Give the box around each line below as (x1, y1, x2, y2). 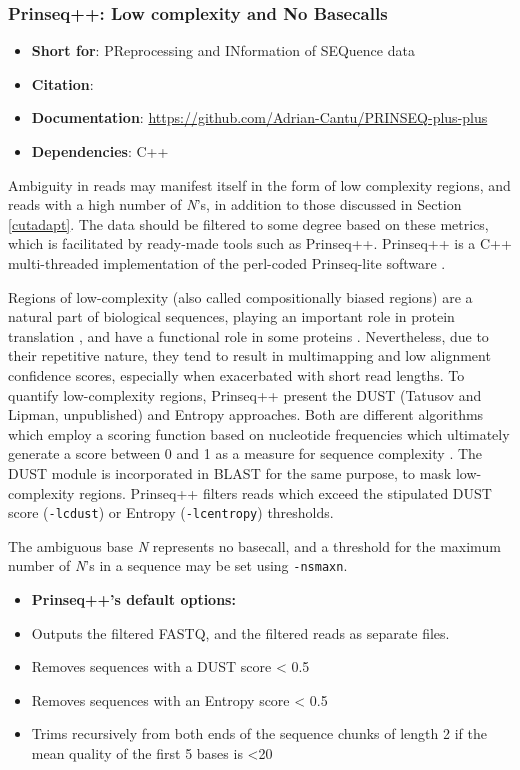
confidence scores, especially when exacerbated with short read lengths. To (8, 364, 465, 385)
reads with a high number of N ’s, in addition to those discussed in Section (8, 194, 462, 215)
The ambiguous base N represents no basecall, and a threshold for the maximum (8, 535, 501, 556)
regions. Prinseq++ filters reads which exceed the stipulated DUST (79, 482, 492, 503)
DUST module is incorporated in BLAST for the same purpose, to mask (8, 462, 452, 483)
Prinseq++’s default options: (31, 589, 236, 609)
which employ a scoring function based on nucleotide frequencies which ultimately (8, 423, 510, 444)
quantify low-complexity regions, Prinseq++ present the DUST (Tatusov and (8, 384, 482, 405)
